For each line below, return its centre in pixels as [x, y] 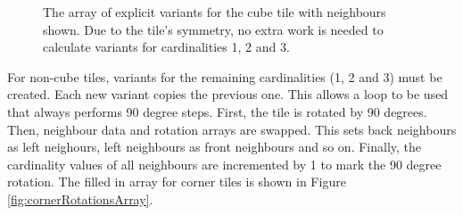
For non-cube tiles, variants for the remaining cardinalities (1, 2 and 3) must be [225, 76]
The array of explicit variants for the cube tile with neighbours [215, 12]
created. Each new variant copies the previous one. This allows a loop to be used [228, 94]
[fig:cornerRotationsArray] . [80, 198]
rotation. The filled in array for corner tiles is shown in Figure [177, 182]
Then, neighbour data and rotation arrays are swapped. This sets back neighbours [232, 129]
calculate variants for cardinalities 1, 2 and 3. [166, 47]
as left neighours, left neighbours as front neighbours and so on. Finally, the [215, 147]
